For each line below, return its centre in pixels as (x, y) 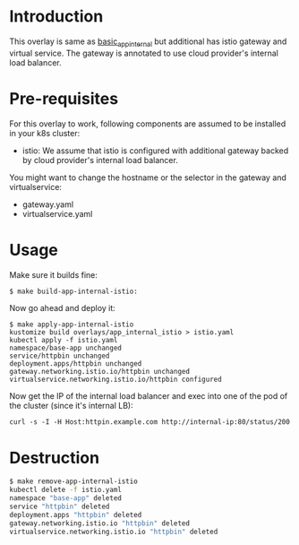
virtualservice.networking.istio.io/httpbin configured (115, 380)
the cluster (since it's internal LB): (72, 406)
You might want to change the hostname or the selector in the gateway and (148, 177)
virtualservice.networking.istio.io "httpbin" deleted (114, 532)
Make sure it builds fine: (54, 274)
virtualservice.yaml (57, 213)
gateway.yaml (48, 204)
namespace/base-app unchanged (66, 348)
